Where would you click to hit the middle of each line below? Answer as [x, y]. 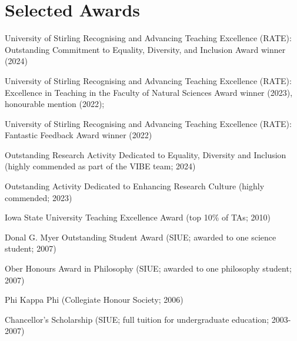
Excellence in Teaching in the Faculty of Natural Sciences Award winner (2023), [149, 92]
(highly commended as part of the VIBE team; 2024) [100, 166]
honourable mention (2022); [55, 104]
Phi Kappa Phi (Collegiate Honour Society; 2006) [94, 300]
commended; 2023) [39, 197]
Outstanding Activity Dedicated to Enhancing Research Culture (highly [135, 186]
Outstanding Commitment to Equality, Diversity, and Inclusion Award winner [145, 49]
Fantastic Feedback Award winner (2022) [79, 135]
